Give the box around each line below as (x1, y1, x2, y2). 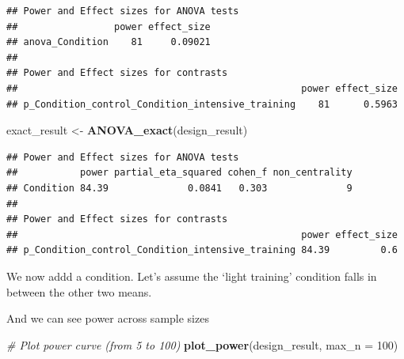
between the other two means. (6, 283, 152, 300)
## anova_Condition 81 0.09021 (6, 36, 211, 48)
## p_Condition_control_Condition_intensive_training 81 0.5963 (6, 98, 398, 110)
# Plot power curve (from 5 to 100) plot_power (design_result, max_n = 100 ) (6, 336, 398, 353)
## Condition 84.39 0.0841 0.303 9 (6, 182, 353, 194)
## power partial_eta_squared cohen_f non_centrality (6, 167, 353, 179)
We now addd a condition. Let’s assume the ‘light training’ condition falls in (6, 267, 377, 284)
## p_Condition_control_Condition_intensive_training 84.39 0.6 (6, 244, 398, 256)
